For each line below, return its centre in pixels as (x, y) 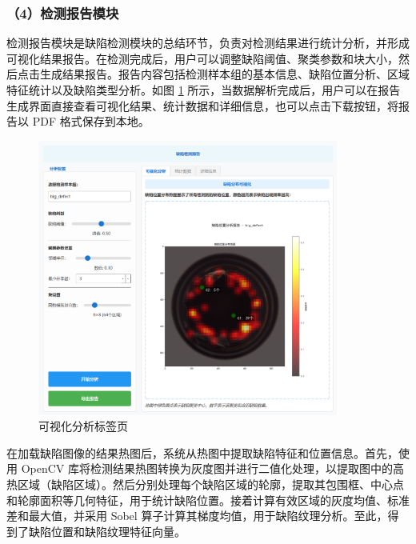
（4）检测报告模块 (63, 12)
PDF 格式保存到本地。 (91, 121)
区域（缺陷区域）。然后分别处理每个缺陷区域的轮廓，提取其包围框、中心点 (210, 484)
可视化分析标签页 (83, 426)
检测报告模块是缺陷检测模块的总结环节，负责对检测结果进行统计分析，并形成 (208, 43)
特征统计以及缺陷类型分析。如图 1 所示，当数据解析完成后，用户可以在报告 (204, 90)
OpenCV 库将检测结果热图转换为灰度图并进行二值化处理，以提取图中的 (207, 468)
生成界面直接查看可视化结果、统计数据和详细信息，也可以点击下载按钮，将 (202, 105)
